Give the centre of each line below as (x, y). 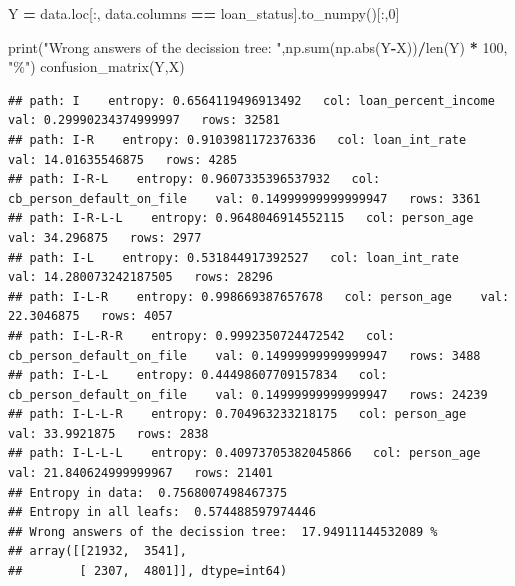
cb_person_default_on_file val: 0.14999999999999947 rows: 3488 (244, 355)
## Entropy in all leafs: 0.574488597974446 (162, 512)
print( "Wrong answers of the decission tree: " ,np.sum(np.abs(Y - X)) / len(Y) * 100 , (258, 46)
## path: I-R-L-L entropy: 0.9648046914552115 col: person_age (241, 218)
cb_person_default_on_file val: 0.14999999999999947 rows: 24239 (248, 394)
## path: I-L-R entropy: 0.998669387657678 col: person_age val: (259, 296)
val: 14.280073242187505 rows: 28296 (140, 277)
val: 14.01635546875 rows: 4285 (123, 159)
